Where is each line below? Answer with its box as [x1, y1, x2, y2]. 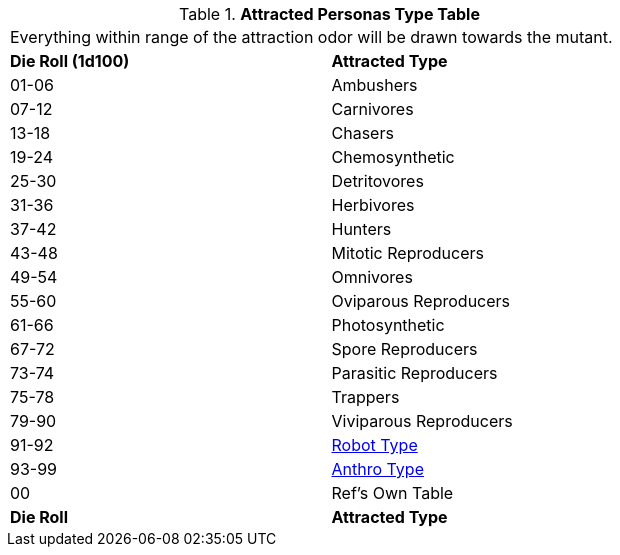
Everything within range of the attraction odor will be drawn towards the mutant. [10, 27, 613, 47]
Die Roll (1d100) [10, 51, 130, 71]
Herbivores [331, 195, 415, 215]
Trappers [331, 387, 400, 407]
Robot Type [331, 435, 418, 455]
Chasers [331, 123, 394, 143]
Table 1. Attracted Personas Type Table [179, 4, 480, 24]
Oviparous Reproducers [331, 291, 511, 311]
